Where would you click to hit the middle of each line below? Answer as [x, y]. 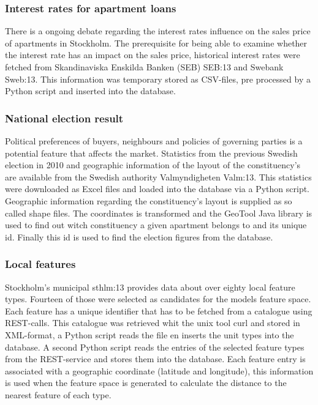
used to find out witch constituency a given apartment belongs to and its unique [156, 225]
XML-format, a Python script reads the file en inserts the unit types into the [150, 334]
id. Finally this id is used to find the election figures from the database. [139, 236]
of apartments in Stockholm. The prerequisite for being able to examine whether [156, 43]
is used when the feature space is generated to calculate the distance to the [146, 383]
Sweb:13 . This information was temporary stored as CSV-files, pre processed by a [158, 79]
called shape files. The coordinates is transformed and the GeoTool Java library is [159, 213]
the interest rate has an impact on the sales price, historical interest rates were [153, 55]
